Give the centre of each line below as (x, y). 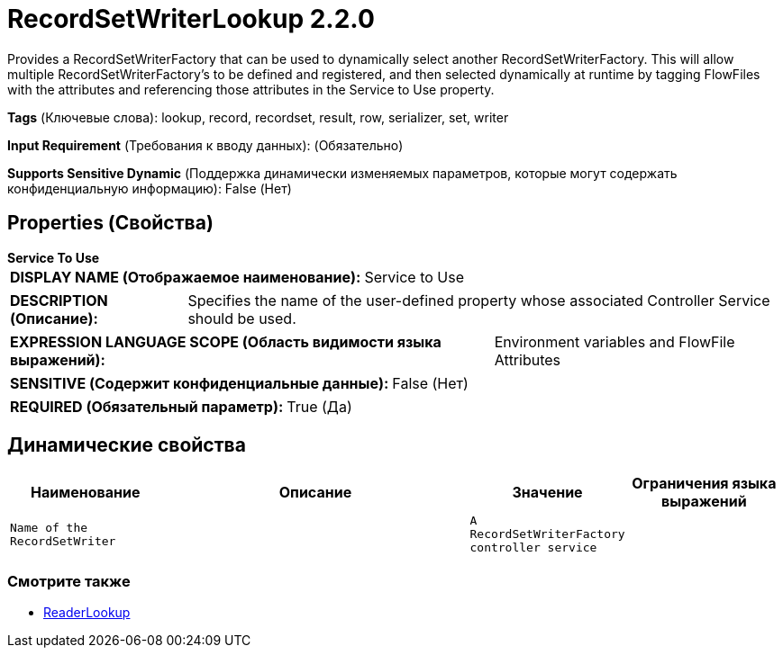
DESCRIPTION (59, 300)
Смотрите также (69, 581)
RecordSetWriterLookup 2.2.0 (191, 19)
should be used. (242, 318)
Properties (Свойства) (110, 223)
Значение (547, 493)
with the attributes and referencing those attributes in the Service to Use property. (251, 89)
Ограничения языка (704, 484)
